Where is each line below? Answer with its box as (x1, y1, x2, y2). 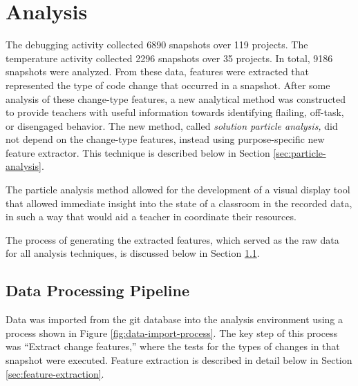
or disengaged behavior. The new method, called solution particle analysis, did (6, 118, 338, 133)
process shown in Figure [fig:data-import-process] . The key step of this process (6, 325, 338, 340)
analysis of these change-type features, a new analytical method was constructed (6, 91, 346, 106)
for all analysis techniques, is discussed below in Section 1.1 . (6, 246, 260, 260)
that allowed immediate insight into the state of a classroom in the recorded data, (6, 195, 352, 210)
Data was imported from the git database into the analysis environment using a (6, 312, 343, 327)
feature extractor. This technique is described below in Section (6, 145, 270, 160)
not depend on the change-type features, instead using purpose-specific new (6, 132, 325, 146)
